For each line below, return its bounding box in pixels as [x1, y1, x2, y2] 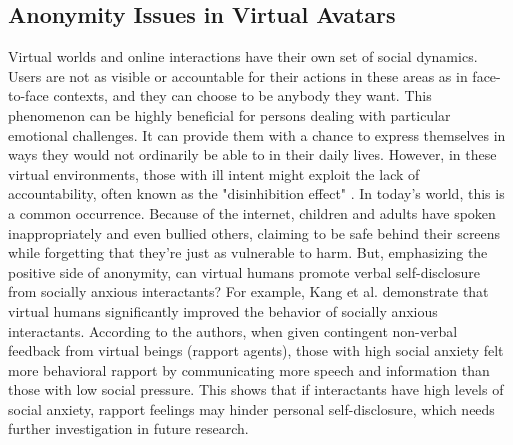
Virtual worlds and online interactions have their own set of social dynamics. [8, 46, 478, 67]
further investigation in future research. [8, 418, 249, 439]
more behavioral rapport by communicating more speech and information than [8, 359, 490, 380]
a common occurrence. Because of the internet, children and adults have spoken [8, 202, 496, 223]
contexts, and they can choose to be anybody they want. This [53, 85, 432, 106]
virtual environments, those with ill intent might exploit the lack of [8, 163, 420, 184]
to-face [8, 85, 49, 106]
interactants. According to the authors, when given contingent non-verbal [8, 320, 458, 341]
